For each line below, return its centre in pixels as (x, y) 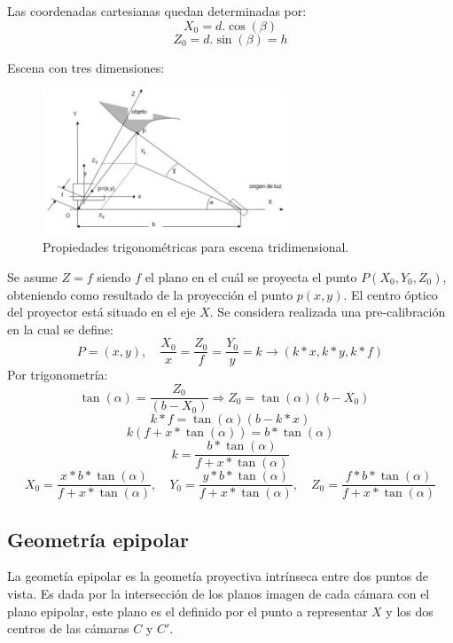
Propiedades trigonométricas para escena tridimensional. (196, 247)
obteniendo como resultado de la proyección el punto (150, 294)
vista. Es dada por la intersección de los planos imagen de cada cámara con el (219, 594)
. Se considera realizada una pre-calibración (328, 312)
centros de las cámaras (68, 628)
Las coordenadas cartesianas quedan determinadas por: (157, 11)
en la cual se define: (60, 329)
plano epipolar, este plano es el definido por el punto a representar (187, 611)
